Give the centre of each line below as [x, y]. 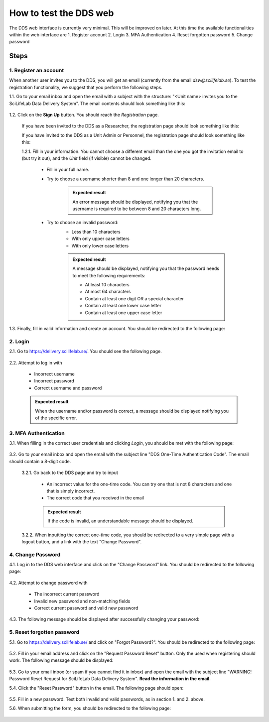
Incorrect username [54, 374]
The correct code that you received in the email [95, 498]
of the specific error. [56, 418]
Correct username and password [68, 388]
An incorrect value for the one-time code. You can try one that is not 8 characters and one [139, 484]
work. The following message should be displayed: [61, 660]
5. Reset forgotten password [44, 632]
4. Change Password [35, 554]
